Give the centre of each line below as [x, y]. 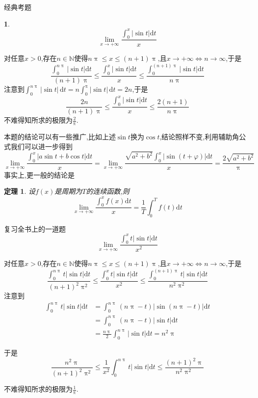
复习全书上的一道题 [35, 228]
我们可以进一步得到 [41, 146]
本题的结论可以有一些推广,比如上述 [60, 136]
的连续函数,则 [108, 191]
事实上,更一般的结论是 [39, 174]
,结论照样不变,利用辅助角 [199, 136]
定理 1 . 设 [20, 191]
